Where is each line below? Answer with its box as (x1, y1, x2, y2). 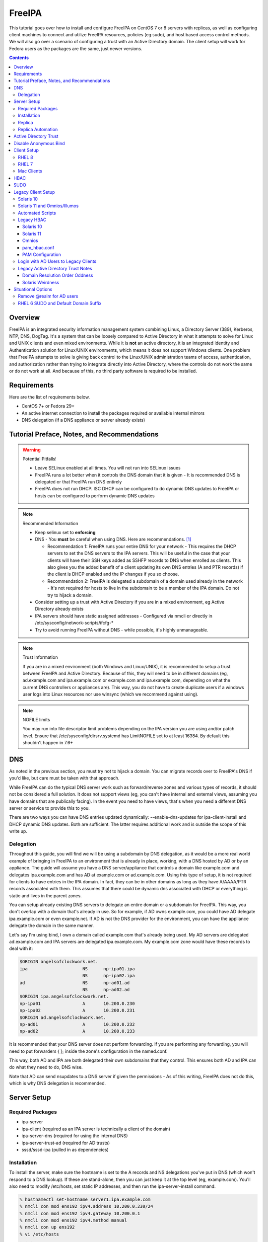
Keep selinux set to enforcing (35, 530, 96, 536)
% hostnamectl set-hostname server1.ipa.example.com (19, 1196, 151, 1202)
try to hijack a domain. (47, 592, 93, 598)
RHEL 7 (18, 161, 33, 167)
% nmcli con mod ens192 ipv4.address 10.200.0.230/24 (19, 1204, 153, 1209)
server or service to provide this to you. (9, 805, 90, 811)
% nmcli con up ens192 (19, 1225, 75, 1230)
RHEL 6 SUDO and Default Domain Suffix (18, 300, 102, 306)
